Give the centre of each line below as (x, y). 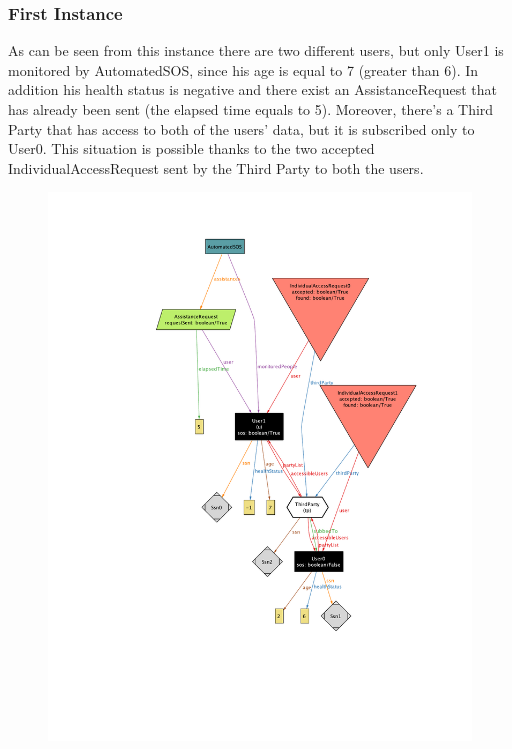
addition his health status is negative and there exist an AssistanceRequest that (252, 89)
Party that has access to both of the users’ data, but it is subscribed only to (241, 128)
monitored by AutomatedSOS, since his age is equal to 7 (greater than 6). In (243, 69)
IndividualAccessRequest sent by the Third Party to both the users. (216, 167)
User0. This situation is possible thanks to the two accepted (191, 148)
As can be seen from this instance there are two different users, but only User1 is (256, 50)
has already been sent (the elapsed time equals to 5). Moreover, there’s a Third (251, 109)
